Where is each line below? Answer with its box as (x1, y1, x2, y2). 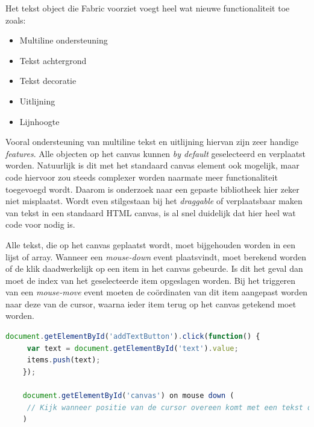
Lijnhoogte (19, 115, 60, 127)
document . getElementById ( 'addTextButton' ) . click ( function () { (5, 332, 260, 341)
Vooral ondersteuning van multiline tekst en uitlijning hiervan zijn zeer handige (5, 135, 299, 148)
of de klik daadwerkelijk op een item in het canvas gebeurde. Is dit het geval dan (5, 262, 303, 275)
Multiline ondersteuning (19, 34, 108, 47)
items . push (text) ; (27, 356, 101, 365)
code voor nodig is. (5, 218, 75, 231)
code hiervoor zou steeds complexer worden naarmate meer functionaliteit (5, 170, 278, 183)
